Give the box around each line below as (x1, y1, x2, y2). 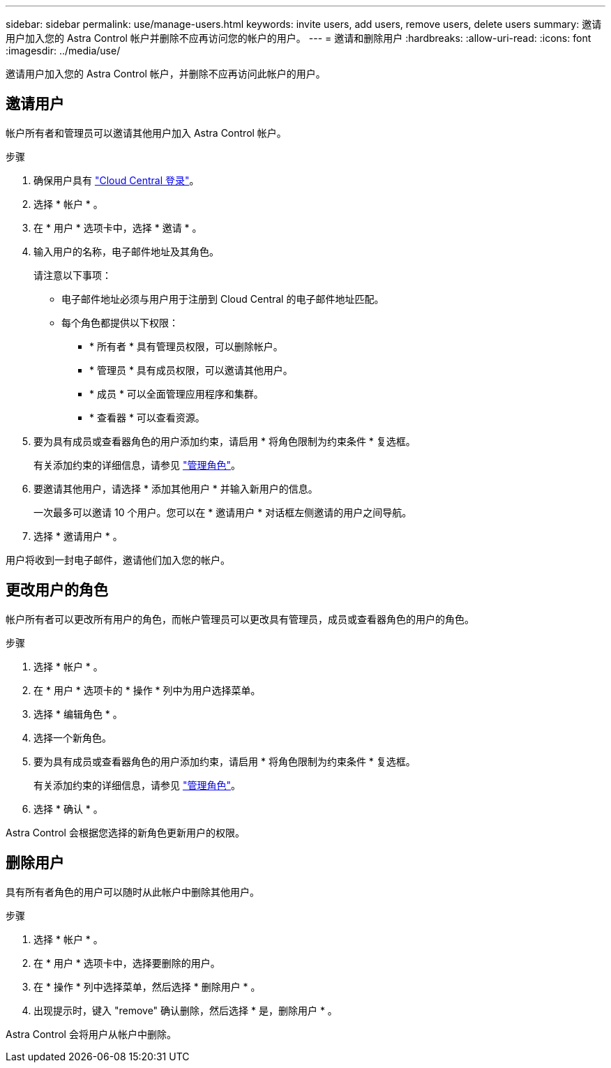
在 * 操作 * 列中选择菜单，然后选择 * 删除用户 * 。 (33, 980, 261, 993)
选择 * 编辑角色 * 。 (33, 707, 123, 720)
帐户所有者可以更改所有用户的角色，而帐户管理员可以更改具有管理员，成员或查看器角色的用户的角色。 (6, 612, 474, 625)
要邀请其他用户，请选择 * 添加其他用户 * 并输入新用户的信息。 (33, 482, 318, 495)
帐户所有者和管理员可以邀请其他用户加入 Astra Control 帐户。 (6, 126, 287, 139)
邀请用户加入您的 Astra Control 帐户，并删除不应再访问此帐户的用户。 (6, 68, 326, 80)
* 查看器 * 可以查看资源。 (89, 411, 205, 423)
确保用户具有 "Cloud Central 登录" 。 (33, 174, 199, 186)
